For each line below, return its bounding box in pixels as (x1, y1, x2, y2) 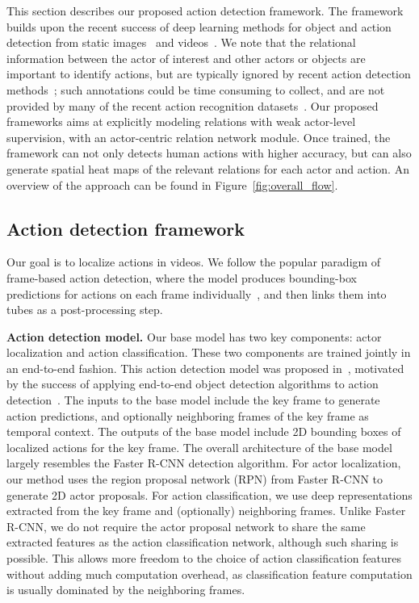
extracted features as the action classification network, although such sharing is (6, 534, 399, 551)
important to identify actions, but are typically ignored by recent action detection (6, 65, 411, 82)
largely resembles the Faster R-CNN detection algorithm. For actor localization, (6, 454, 401, 471)
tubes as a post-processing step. (6, 301, 163, 318)
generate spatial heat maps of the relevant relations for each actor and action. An (6, 160, 409, 177)
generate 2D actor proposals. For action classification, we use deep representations (6, 486, 413, 503)
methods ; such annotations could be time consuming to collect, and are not (6, 81, 385, 98)
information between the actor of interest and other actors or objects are (6, 49, 366, 66)
